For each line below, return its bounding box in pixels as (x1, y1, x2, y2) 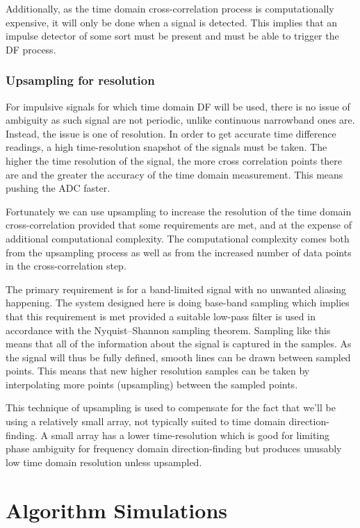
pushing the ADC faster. (6, 181, 111, 195)
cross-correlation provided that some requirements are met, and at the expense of (6, 217, 352, 232)
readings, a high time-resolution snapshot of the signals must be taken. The (6, 140, 327, 154)
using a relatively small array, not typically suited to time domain (6, 414, 286, 429)
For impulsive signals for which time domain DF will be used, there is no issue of (6, 99, 350, 113)
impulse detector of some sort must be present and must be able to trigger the (6, 28, 339, 43)
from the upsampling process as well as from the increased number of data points (6, 245, 352, 259)
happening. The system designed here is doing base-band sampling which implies (6, 295, 350, 310)
